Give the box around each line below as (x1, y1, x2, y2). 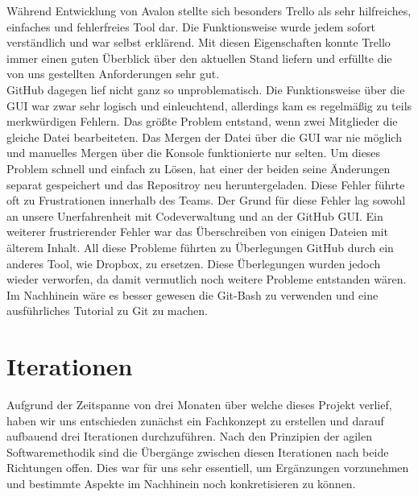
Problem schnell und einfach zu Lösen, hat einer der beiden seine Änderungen (6, 159, 391, 176)
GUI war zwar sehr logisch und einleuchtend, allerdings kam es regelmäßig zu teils (6, 97, 412, 114)
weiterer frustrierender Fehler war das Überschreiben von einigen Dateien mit (6, 223, 388, 240)
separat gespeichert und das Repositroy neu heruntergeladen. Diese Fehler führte (6, 176, 405, 193)
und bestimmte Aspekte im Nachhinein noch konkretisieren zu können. (6, 474, 356, 491)
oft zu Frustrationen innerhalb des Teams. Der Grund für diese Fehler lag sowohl (6, 192, 406, 209)
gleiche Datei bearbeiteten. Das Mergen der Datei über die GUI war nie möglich (6, 128, 402, 145)
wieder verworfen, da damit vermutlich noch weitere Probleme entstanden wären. (6, 271, 407, 288)
